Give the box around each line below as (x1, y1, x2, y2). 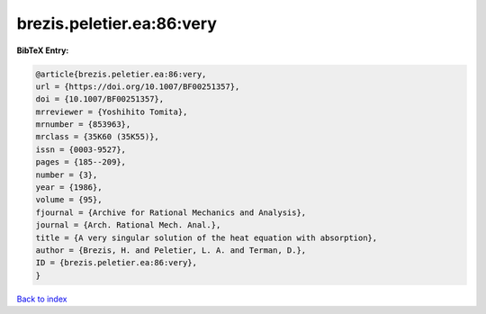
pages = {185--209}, (35, 157, 126, 167)
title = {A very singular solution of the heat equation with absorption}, (35, 232, 378, 243)
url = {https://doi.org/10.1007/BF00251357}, (35, 81, 240, 92)
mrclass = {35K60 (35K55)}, (35, 131, 159, 142)
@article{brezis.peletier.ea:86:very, (35, 68, 207, 79)
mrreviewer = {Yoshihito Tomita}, (35, 106, 188, 117)
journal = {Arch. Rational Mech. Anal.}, (35, 220, 221, 230)
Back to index (16, 293, 67, 304)
